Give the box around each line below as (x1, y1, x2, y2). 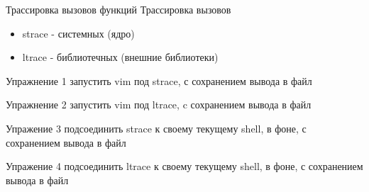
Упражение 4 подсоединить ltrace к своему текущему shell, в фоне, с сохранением (6, 159, 363, 174)
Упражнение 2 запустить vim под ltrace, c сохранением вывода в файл (6, 97, 312, 112)
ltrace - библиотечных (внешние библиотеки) (22, 50, 219, 64)
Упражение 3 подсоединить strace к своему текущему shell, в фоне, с (6, 120, 307, 135)
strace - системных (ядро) (22, 26, 135, 40)
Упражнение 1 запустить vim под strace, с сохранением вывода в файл (6, 73, 312, 88)
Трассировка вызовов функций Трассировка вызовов (6, 2, 231, 16)
